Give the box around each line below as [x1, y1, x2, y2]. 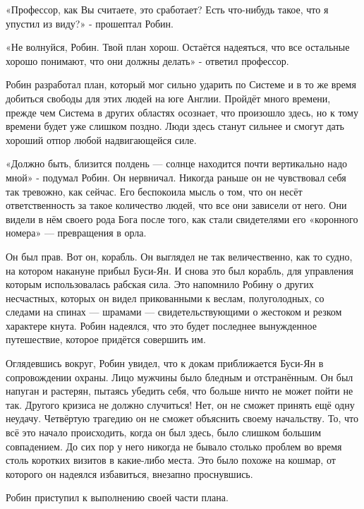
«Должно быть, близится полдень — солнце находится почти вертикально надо [6, 156, 348, 171]
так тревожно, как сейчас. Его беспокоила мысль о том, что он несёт [6, 184, 303, 198]
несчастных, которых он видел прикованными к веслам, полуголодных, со [6, 290, 324, 305]
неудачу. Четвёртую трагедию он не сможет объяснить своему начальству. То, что [6, 411, 358, 426]
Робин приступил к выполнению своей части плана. [6, 490, 229, 505]
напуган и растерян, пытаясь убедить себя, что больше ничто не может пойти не [6, 383, 353, 398]
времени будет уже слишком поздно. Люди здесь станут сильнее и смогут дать [6, 119, 344, 133]
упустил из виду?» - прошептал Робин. [6, 16, 174, 30]
